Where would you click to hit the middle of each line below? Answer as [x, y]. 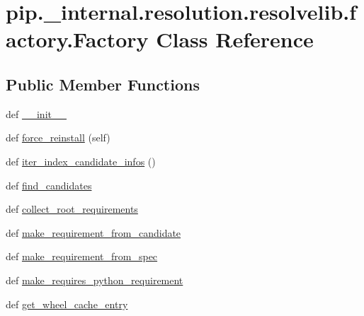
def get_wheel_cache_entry [67, 304]
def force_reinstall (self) [58, 137]
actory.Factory [77, 39]
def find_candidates [49, 185]
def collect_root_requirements [72, 209]
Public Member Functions [103, 84]
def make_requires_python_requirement [95, 280]
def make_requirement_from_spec [82, 256]
